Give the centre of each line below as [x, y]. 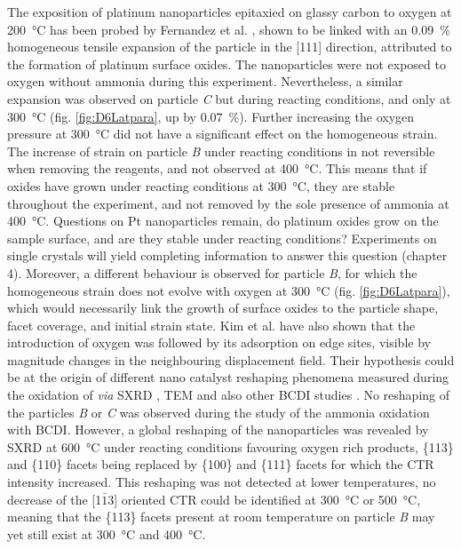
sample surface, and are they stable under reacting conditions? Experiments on [222, 238]
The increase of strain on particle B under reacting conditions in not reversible [221, 151]
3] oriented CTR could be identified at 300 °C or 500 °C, [264, 499]
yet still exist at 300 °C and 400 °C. [107, 533]
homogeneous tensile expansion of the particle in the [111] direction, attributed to [230, 47]
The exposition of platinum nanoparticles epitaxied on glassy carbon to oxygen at [230, 12]
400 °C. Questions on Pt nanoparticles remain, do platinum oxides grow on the [223, 221]
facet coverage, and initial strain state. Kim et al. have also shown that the [211, 325]
